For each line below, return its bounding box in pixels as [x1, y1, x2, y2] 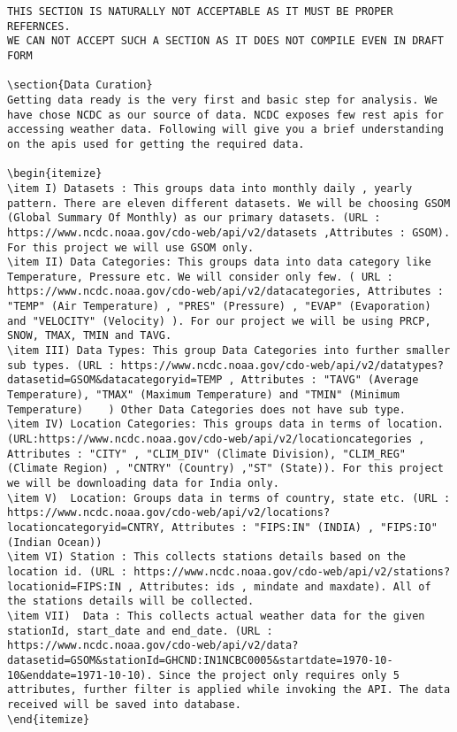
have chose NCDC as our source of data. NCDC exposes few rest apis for [7, 108, 444, 121]
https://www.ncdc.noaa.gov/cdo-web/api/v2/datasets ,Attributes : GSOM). [7, 226, 451, 239]
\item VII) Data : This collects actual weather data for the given [7, 609, 425, 622]
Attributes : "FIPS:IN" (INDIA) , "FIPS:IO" [171, 520, 438, 534]
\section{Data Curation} [7, 79, 153, 92]
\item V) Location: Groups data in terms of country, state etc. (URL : [7, 491, 451, 505]
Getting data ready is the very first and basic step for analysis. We [7, 93, 438, 106]
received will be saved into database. [7, 697, 241, 711]
